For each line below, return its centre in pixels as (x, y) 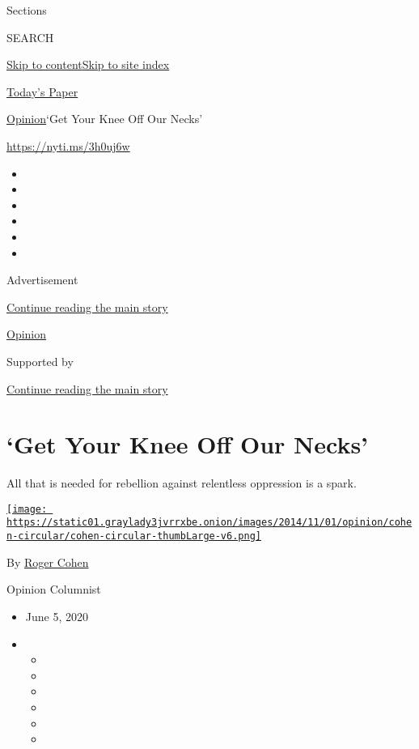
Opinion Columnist (54, 589)
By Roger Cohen (48, 562)
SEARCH (30, 37)
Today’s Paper (42, 91)
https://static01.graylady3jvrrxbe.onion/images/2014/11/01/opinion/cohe (209, 523)
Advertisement (42, 280)
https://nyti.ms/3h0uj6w (68, 145)
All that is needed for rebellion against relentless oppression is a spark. (182, 483)
